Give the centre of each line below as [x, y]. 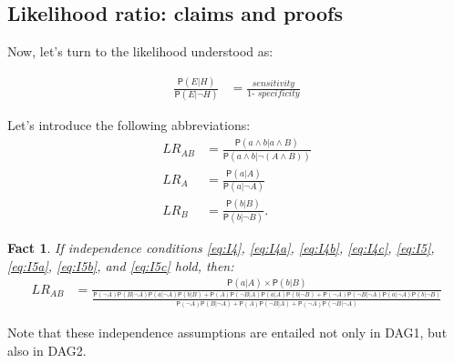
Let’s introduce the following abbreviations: [129, 125]
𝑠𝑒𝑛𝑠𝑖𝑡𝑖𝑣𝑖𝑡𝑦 [273, 83]
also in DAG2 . [47, 350]
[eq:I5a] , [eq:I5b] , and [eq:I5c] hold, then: [121, 265]
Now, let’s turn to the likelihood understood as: [140, 51]
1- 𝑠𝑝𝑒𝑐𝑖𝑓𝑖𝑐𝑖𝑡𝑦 [273, 93]
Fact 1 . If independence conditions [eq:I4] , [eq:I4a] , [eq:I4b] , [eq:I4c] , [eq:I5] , [221, 248]
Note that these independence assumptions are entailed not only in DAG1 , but [227, 333]
